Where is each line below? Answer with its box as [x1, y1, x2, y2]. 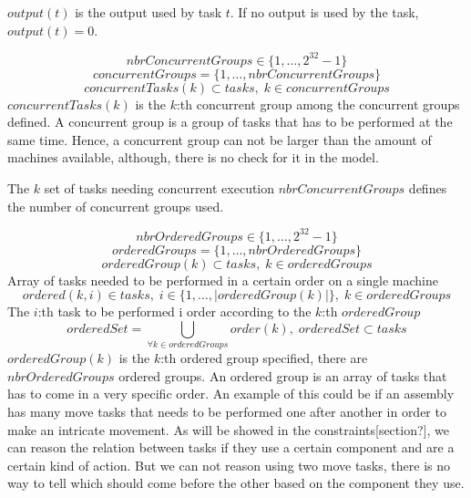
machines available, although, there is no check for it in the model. [7, 148, 379, 167]
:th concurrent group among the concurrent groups [176, 94, 460, 113]
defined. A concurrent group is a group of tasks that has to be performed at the [7, 112, 453, 131]
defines [408, 179, 447, 198]
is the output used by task [75, 3, 222, 21]
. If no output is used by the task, [230, 3, 419, 21]
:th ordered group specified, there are [160, 348, 368, 368]
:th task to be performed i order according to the [37, 302, 312, 321]
